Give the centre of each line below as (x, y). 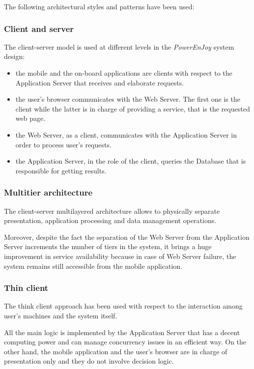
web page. (30, 118)
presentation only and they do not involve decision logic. (89, 361)
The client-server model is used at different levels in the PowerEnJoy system (119, 46)
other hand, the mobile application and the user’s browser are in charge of (116, 351)
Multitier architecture (48, 192)
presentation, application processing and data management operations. (110, 220)
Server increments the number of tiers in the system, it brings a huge (108, 246)
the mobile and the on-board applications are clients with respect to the (124, 73)
